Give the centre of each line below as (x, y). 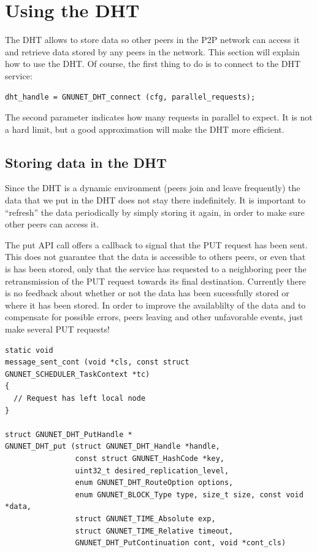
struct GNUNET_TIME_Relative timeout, (154, 531)
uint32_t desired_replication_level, (152, 471)
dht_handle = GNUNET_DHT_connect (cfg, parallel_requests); (130, 97)
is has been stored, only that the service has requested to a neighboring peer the (156, 269)
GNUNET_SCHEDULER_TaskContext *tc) (78, 374)
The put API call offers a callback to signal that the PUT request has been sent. (156, 244)
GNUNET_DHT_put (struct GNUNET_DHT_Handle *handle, (113, 447)
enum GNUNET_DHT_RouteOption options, (154, 483)
